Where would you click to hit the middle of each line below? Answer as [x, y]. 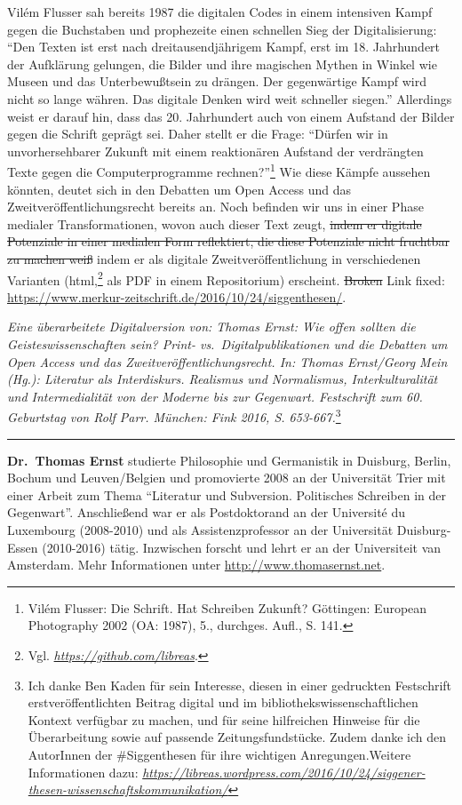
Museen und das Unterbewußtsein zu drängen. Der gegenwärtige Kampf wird [217, 81]
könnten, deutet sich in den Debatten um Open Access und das [179, 189]
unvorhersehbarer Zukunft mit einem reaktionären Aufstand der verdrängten [215, 151]
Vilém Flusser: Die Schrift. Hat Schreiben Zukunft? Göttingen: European [227, 607]
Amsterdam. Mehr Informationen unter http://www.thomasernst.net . [196, 565]
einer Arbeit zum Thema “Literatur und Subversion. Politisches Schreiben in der [227, 494]
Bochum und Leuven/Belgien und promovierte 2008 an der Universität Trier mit [227, 478]
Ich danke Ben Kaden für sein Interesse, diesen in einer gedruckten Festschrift [240, 685]
